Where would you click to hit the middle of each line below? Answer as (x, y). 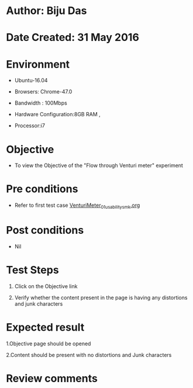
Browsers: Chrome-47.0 (43, 92)
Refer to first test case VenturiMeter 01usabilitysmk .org (77, 206)
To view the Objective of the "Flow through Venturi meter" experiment (99, 165)
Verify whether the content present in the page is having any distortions (101, 297)
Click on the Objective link (46, 286)
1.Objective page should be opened (49, 344)
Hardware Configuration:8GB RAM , (57, 115)
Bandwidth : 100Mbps (41, 103)
